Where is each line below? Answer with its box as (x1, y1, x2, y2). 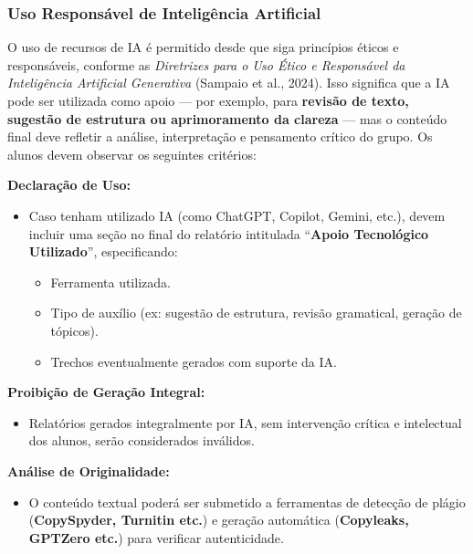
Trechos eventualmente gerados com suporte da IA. (50, 351, 337, 371)
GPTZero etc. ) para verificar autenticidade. (28, 528, 284, 547)
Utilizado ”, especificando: (28, 242, 178, 261)
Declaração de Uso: (7, 175, 131, 194)
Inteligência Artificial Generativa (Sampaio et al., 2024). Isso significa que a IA (7, 73, 450, 92)
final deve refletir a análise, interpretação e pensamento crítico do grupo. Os (7, 127, 433, 146)
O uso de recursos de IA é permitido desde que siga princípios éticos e (7, 37, 399, 57)
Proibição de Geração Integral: (7, 382, 205, 402)
